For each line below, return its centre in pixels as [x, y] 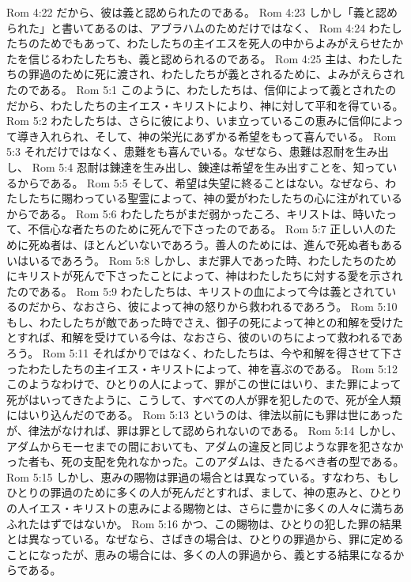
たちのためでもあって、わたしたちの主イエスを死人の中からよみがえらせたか [205, 43]
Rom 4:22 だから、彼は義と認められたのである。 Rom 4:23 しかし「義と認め [202, 12]
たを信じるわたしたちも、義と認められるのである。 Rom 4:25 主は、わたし [199, 58]
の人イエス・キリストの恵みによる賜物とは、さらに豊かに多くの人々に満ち [200, 508]
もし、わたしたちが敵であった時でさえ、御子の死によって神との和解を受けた [205, 321]
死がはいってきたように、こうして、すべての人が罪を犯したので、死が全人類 [204, 399]
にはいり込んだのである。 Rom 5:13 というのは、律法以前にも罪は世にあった [205, 415]
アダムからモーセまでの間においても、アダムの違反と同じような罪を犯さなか [205, 446]
